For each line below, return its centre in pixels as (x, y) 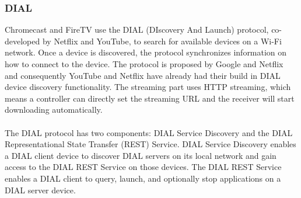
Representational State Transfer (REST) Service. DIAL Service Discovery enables (150, 144)
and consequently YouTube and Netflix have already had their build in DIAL (143, 75)
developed (22, 41)
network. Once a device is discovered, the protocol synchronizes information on (146, 52)
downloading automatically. (54, 110)
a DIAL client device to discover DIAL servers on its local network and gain (141, 155)
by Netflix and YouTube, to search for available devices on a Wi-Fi (162, 41)
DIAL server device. (40, 190)
